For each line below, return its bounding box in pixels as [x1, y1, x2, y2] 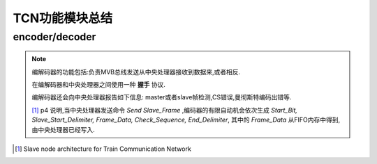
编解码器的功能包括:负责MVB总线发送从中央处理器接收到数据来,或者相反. [31, 67, 241, 76]
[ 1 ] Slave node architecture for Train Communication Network [15, 145, 191, 153]
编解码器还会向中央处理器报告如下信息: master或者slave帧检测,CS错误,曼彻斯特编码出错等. [31, 93, 292, 101]
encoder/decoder [13, 31, 96, 43]
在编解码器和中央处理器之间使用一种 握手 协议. [31, 80, 165, 88]
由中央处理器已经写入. [31, 125, 96, 133]
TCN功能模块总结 [13, 10, 113, 26]
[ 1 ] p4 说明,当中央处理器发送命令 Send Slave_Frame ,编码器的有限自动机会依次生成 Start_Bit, [31, 106, 298, 114]
